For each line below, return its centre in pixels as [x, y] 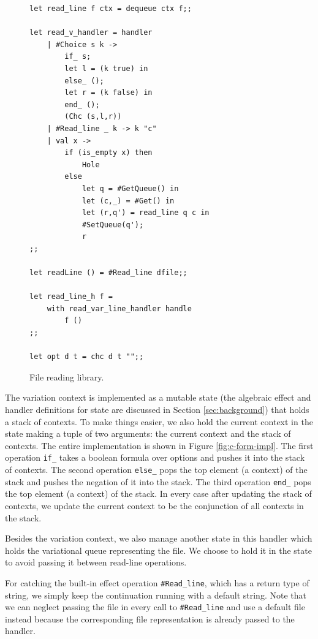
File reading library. [67, 376]
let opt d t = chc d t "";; [87, 357]
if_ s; [78, 57]
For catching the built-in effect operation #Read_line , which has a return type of [157, 582]
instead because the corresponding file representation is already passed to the [150, 618]
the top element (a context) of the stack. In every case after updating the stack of [158, 493]
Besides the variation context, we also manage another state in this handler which [159, 538]
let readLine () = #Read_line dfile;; [108, 273]
